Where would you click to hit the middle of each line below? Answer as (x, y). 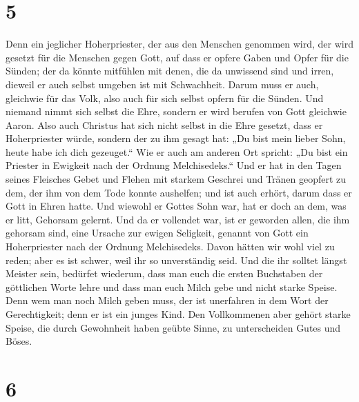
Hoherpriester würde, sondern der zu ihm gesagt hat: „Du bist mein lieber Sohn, (176, 138)
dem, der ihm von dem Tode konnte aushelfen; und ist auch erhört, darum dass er (179, 192)
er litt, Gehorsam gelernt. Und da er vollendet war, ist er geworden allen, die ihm (178, 219)
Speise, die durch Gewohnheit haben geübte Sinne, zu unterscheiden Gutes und (173, 327)
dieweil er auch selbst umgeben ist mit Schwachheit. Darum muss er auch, (162, 84)
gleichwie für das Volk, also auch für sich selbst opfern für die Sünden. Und (165, 98)
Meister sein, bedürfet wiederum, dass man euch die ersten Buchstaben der (164, 273)
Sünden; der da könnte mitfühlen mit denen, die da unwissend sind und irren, (170, 71)
